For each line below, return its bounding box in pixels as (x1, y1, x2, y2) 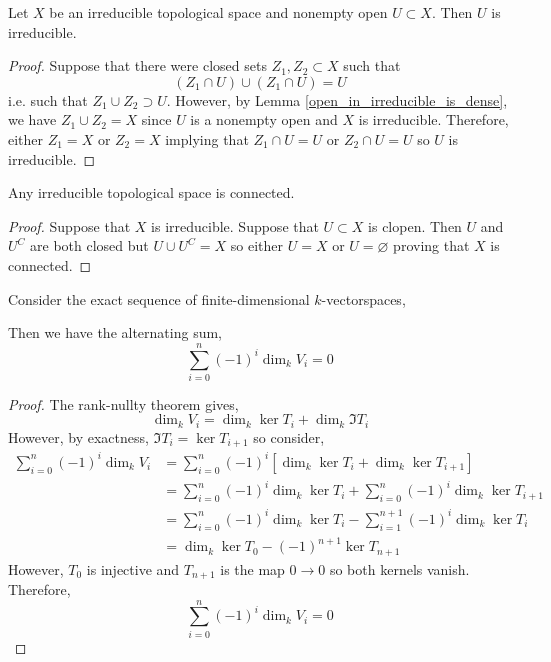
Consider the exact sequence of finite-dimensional (8, 288, 310, 309)
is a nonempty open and (190, 109, 338, 130)
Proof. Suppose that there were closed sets (8, 55, 267, 76)
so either (230, 235, 284, 256)
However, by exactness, (8, 426, 149, 447)
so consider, (253, 426, 325, 447)
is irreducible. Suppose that (151, 215, 319, 236)
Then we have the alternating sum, (8, 322, 222, 343)
